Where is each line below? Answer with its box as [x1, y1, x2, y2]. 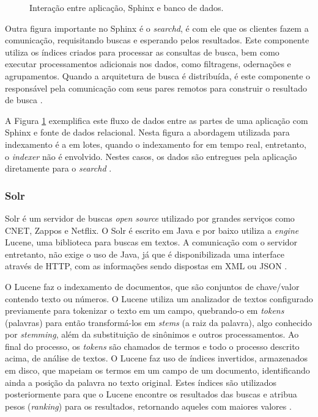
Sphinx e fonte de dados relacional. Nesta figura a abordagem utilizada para [5, 126, 290, 139]
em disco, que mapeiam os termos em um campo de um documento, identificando [5, 364, 310, 377]
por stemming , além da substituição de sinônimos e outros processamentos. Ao [5, 328, 299, 341]
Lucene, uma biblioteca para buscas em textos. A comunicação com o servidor [5, 236, 298, 248]
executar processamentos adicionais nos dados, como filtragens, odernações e [5, 57, 291, 70]
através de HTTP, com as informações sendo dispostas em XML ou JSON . [5, 259, 287, 272]
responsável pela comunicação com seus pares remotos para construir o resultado [5, 81, 307, 94]
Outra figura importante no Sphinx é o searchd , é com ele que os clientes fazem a [5, 21, 309, 34]
